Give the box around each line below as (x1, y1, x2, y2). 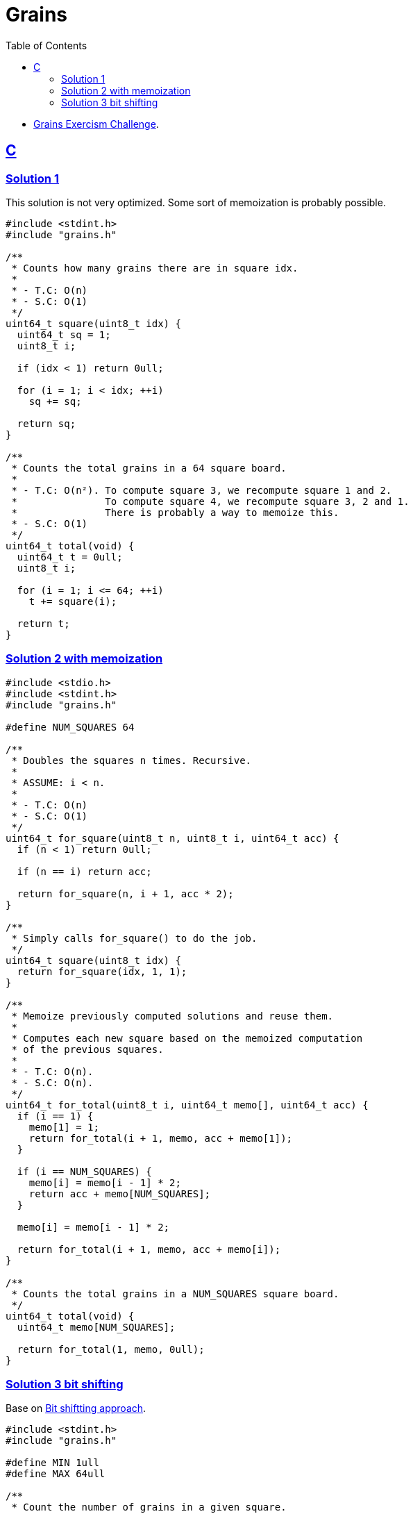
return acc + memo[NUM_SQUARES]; (28, 1188, 211, 1199)
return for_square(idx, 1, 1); (17, 965, 187, 977)
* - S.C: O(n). (11, 1076, 94, 1088)
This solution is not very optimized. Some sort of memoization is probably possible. (6, 196, 386, 208)
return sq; (17, 417, 76, 429)
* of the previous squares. (11, 1043, 164, 1055)
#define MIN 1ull (6, 1457, 99, 1469)
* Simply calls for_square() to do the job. (11, 932, 258, 944)
